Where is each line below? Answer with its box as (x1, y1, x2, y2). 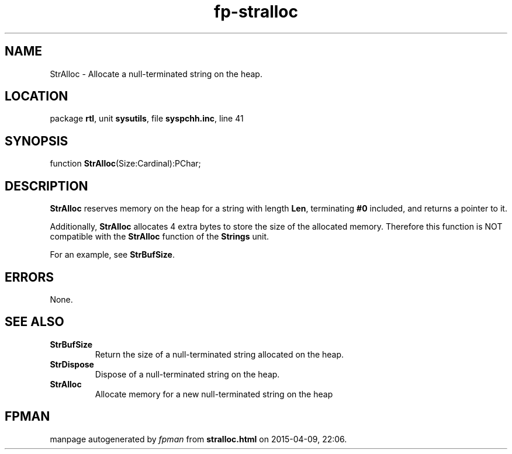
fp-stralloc (214, 2, 298, 22)
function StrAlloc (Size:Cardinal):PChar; (50, 158, 201, 169)
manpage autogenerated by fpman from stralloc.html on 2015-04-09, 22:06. (50, 434, 347, 444)
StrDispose (50, 359, 94, 369)
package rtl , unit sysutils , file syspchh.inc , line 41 (50, 113, 244, 124)
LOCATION (5, 89, 68, 104)
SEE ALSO (5, 314, 64, 330)
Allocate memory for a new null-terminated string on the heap (95, 389, 333, 399)
